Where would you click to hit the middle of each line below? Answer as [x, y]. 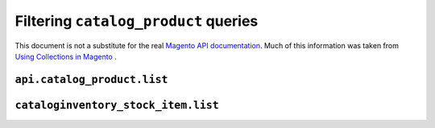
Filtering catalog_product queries [137, 21]
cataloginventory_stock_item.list [117, 105]
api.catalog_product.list [91, 79]
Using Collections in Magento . [66, 56]
